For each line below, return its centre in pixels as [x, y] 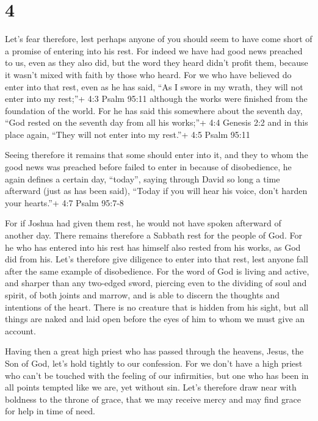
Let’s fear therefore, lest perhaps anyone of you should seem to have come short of [159, 39]
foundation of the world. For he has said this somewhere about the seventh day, [154, 110]
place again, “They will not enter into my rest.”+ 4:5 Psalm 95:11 [128, 134]
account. [20, 330]
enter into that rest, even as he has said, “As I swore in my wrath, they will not [154, 86]
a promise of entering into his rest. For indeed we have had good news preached [154, 50]
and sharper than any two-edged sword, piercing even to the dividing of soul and [156, 283]
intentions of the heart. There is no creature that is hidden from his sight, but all [157, 307]
